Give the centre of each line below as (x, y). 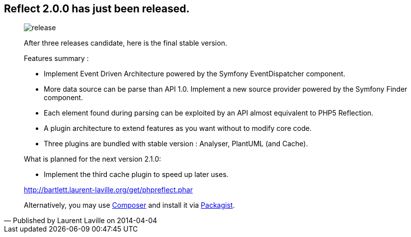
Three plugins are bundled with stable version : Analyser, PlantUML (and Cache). (176, 144)
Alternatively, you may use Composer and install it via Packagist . (129, 205)
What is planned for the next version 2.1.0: (93, 159)
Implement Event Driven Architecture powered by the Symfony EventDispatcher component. (195, 74)
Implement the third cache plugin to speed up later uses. (136, 175)
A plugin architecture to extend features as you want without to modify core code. (178, 128)
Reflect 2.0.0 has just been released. (97, 9)
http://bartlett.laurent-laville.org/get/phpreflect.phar (108, 190)
